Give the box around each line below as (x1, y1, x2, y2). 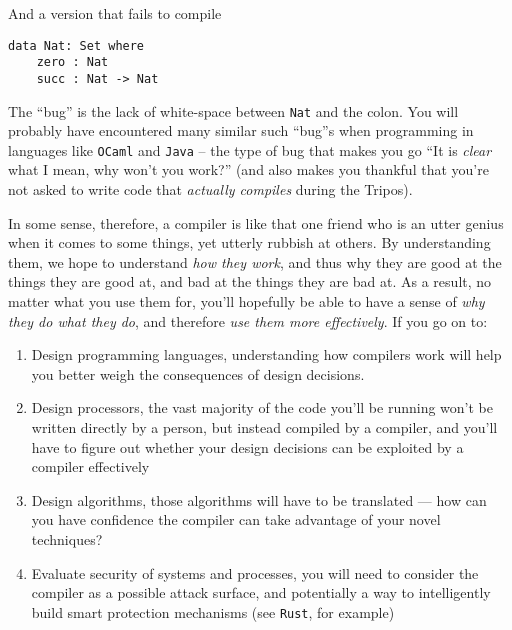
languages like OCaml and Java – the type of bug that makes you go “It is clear (8, 139, 492, 160)
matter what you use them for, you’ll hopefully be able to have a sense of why (8, 291, 485, 312)
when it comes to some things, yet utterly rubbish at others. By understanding (8, 232, 491, 253)
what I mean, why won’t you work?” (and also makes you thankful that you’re (8, 159, 489, 180)
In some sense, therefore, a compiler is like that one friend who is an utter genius (8, 212, 504, 233)
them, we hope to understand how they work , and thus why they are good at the (8, 251, 502, 272)
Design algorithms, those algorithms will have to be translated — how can (31, 489, 487, 510)
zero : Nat (36, 55, 109, 70)
